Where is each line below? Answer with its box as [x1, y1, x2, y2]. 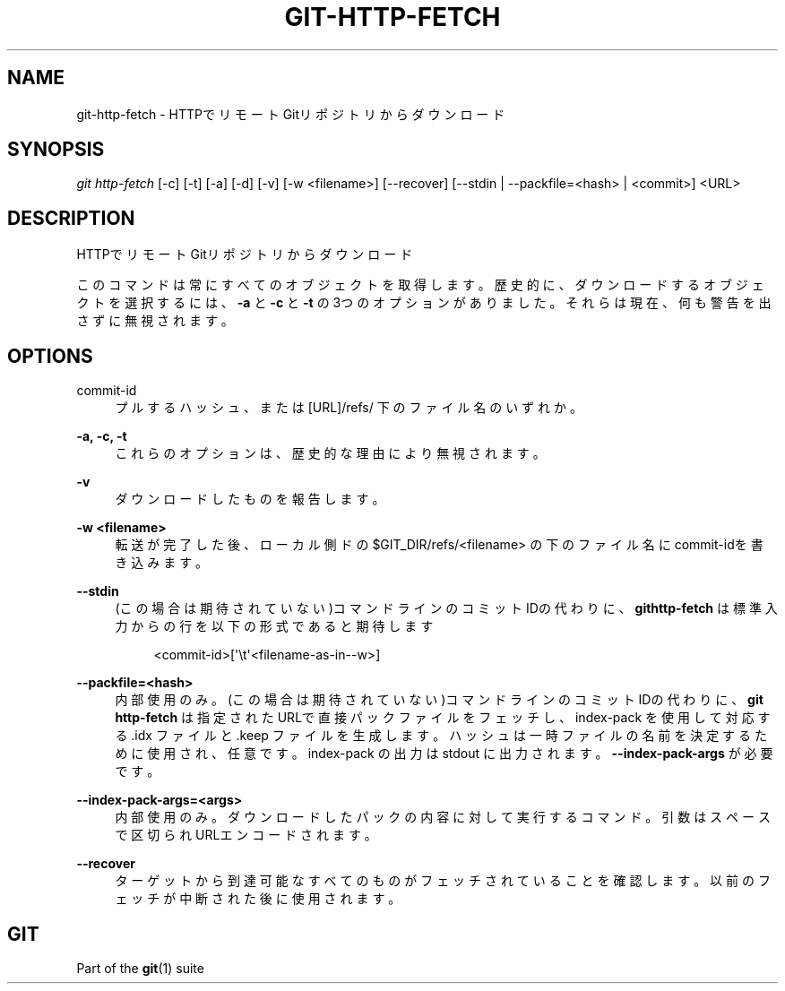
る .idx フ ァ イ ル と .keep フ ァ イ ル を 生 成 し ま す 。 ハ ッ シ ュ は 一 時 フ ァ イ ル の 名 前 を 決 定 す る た [115, 728, 767, 744]
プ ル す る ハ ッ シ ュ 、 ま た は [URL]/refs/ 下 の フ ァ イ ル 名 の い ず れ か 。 [115, 400, 582, 416]
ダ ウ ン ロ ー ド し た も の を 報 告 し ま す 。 [115, 491, 385, 507]
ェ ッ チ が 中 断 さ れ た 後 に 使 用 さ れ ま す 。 [115, 891, 401, 907]
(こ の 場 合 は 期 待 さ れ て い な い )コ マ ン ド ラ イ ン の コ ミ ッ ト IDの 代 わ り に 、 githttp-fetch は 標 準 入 [115, 600, 778, 616]
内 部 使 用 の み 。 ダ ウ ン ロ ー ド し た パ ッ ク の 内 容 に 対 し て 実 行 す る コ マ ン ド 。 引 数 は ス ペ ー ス [115, 809, 771, 825]
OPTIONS [7, 344, 93, 367]
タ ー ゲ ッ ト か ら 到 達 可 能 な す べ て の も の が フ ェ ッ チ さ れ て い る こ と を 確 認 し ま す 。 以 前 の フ [115, 873, 771, 889]
